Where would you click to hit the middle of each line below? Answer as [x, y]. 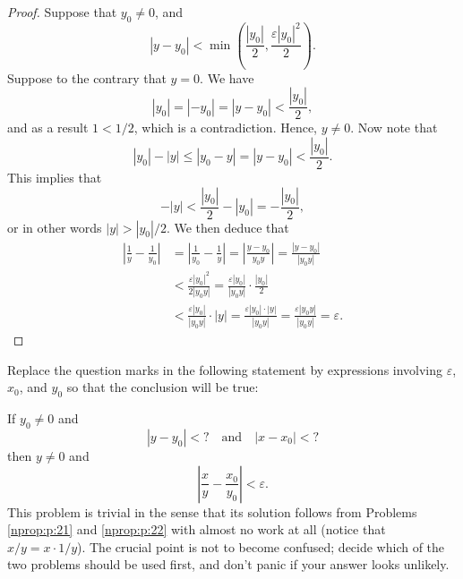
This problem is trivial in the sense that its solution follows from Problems [212, 511]
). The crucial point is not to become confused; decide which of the [261, 546]
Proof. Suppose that [62, 12]
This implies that [55, 177]
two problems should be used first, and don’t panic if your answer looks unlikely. [228, 564]
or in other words [55, 227]
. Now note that [394, 128]
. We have [227, 77]
